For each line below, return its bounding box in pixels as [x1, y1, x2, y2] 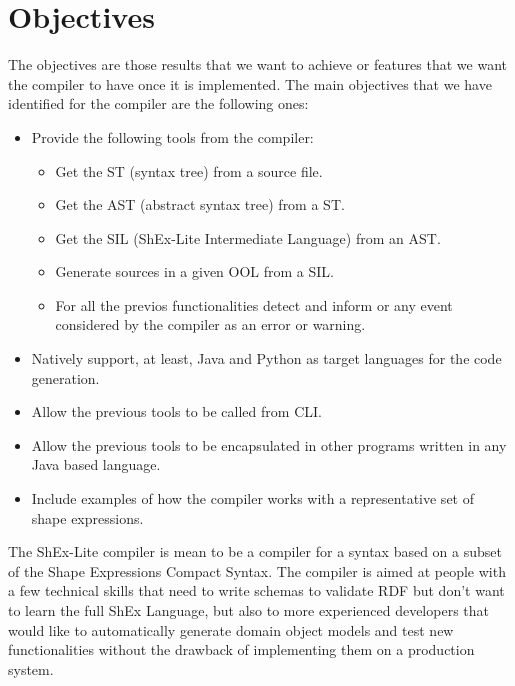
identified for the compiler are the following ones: [8, 93, 309, 114]
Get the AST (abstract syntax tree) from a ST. [55, 194, 345, 215]
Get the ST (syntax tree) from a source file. [55, 160, 323, 181]
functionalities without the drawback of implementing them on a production [8, 639, 475, 660]
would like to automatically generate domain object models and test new [8, 619, 454, 640]
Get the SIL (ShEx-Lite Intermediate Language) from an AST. [55, 227, 441, 248]
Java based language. [31, 454, 161, 475]
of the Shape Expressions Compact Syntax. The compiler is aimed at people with [8, 560, 506, 581]
